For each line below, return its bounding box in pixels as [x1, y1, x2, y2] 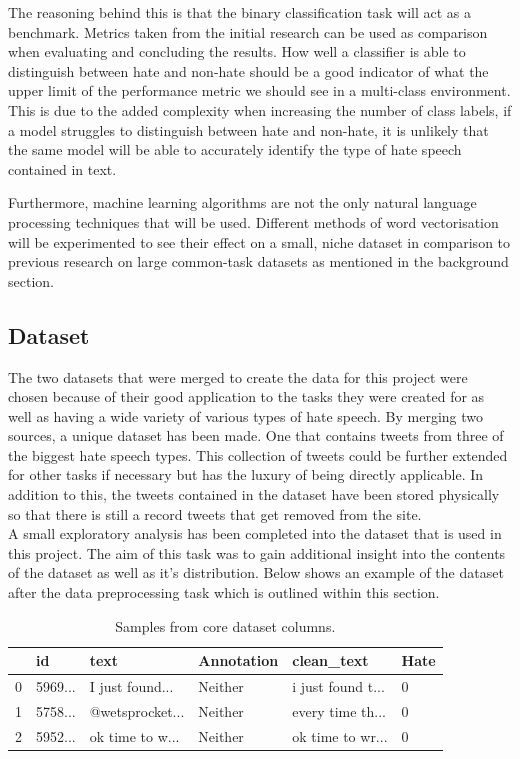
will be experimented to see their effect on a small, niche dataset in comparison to [8, 231, 511, 252]
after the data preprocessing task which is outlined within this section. [8, 582, 440, 603]
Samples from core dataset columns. [115, 615, 336, 636]
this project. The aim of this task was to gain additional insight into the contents [8, 542, 506, 563]
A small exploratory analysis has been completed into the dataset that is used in [8, 523, 502, 544]
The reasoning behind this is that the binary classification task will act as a [8, 2, 472, 22]
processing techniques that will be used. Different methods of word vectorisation [8, 211, 499, 232]
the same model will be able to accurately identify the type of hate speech [8, 139, 462, 160]
